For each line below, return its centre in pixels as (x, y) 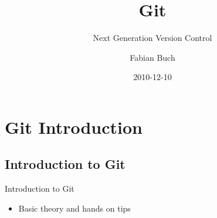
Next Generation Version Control (152, 38)
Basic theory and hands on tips (74, 208)
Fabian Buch (152, 57)
